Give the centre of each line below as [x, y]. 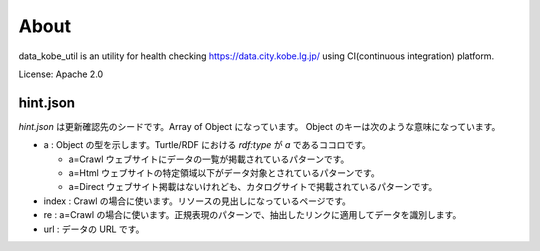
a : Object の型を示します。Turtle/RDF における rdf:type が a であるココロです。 [207, 145]
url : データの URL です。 [94, 229]
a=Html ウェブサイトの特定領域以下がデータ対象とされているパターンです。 [224, 173]
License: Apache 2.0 [61, 74]
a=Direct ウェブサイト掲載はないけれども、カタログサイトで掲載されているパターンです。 [253, 187]
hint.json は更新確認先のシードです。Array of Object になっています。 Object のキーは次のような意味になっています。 [259, 126]
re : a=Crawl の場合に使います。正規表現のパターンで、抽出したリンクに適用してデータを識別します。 [252, 215]
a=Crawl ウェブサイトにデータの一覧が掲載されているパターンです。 [209, 159]
